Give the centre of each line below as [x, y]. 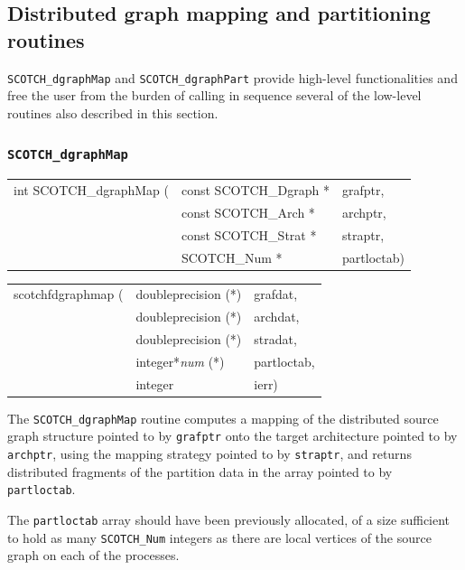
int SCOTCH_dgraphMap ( [91, 189]
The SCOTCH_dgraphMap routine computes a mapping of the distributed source [223, 418]
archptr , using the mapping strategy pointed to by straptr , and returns [209, 454]
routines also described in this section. [113, 112]
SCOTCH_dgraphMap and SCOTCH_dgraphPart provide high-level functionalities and [232, 77]
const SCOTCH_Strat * [249, 234]
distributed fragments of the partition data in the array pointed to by [200, 471]
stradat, [275, 339]
